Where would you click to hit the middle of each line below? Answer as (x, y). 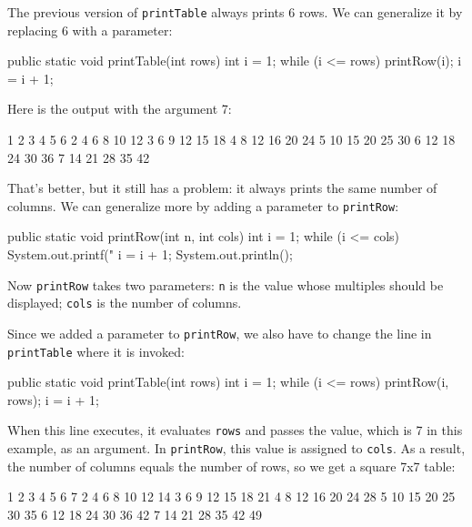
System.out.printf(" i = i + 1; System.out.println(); (150, 254)
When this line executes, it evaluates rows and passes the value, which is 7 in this (235, 430)
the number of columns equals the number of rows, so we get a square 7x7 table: (231, 466)
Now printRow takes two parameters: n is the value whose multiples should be (226, 284)
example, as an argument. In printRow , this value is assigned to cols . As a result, (236, 448)
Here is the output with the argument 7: (120, 109)
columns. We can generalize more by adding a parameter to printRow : (203, 205)
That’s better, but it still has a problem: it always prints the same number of (222, 188)
